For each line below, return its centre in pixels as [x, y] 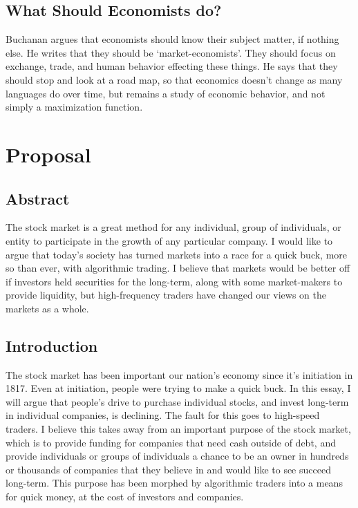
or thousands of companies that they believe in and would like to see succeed [168, 469]
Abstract [38, 198]
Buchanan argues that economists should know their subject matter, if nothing [172, 39]
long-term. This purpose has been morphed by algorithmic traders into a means [174, 483]
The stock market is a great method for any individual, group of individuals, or [173, 227]
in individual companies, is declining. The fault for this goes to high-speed [163, 415]
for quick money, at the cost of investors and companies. [125, 497]
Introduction [52, 345]
